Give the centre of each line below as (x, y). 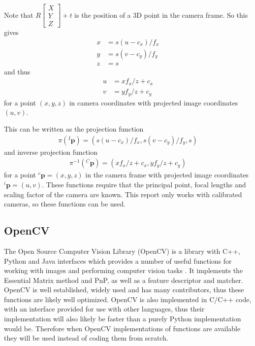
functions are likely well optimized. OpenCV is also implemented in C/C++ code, (128, 299)
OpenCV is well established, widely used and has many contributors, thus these (124, 290)
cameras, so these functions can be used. (65, 204)
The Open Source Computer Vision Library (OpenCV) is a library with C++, (122, 251)
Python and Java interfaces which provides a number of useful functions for (118, 260)
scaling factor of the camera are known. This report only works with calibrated (123, 194)
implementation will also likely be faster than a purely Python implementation (123, 319)
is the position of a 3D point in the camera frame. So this (161, 15)
